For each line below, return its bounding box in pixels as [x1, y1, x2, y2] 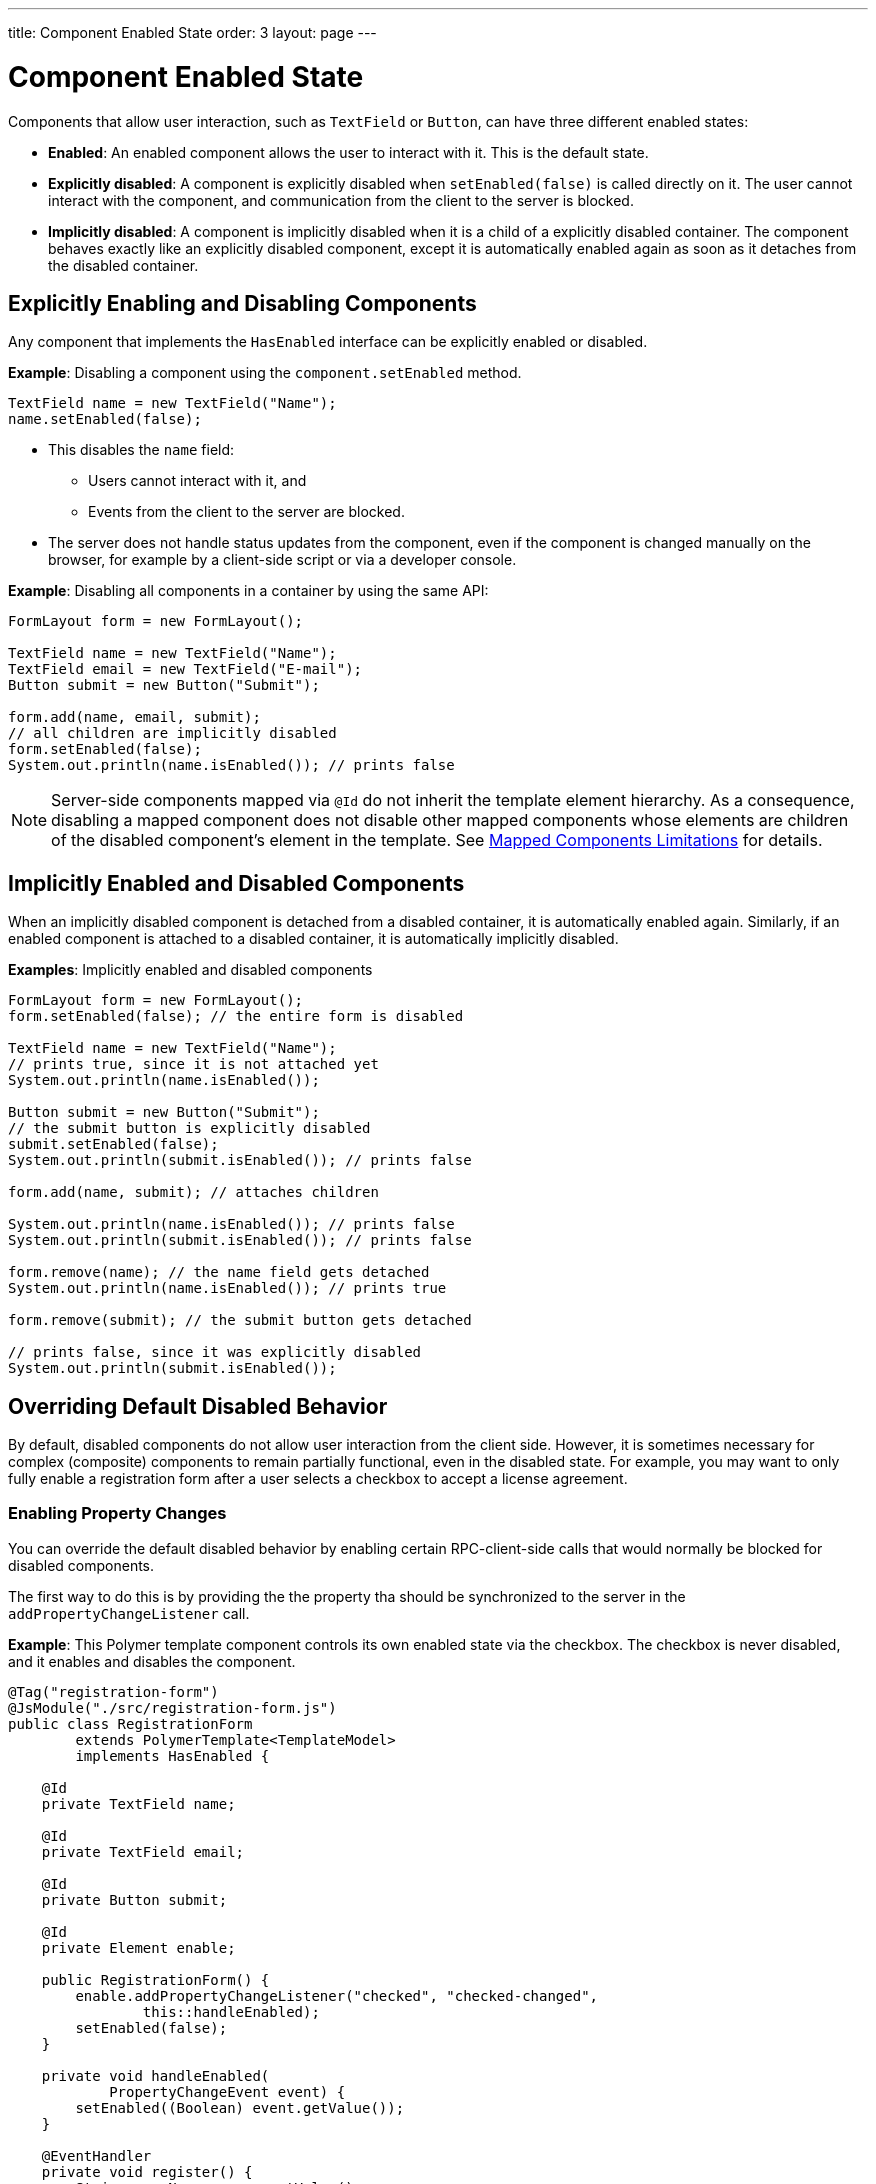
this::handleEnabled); [142, 2003, 320, 2020]
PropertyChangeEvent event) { [109, 2083, 346, 2100]
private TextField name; [41, 1795, 236, 1812]
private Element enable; [41, 1939, 236, 1956]
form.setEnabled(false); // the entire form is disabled [8, 1008, 464, 1025]
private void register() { [41, 2163, 253, 2180]
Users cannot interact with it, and [88, 472, 307, 490]
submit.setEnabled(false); [8, 1136, 219, 1153]
